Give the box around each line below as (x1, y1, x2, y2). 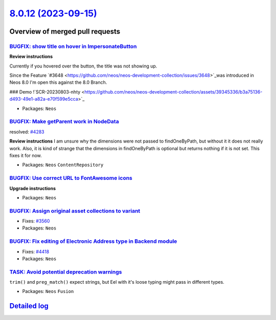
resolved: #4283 (9, 128, 44, 135)
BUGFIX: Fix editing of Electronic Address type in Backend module (9, 238, 177, 245)
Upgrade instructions (9, 185, 56, 191)
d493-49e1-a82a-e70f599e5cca (9, 96, 79, 102)
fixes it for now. (9, 152, 42, 158)
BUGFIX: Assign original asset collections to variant (9, 207, 141, 214)
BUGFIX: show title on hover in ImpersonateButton (9, 42, 137, 50)
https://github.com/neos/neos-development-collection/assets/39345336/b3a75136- (84, 88, 263, 95)
